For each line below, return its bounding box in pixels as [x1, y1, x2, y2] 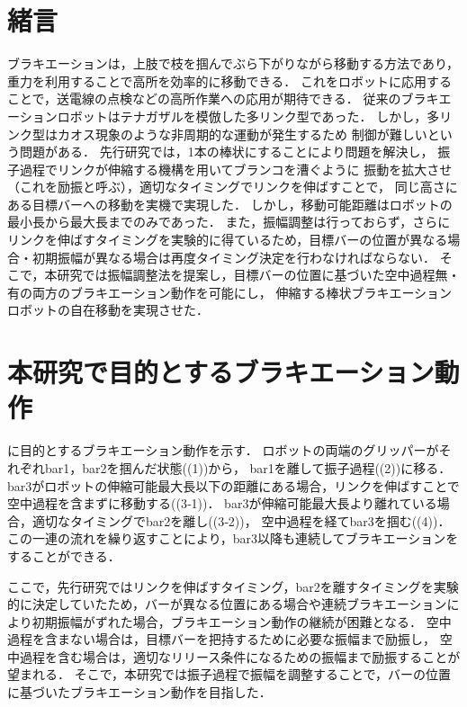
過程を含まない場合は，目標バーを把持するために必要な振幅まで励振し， [7, 630, 436, 649]
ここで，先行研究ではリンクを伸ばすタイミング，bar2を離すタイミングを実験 [7, 577, 459, 595]
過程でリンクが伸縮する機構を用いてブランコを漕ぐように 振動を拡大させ [19, 159, 453, 178]
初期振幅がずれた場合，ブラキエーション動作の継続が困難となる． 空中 [31, 612, 452, 631]
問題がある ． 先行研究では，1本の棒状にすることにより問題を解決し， [19, 142, 434, 161]
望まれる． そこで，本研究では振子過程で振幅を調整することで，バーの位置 [7, 665, 452, 684]
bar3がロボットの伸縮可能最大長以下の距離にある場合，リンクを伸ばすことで [7, 476, 460, 495]
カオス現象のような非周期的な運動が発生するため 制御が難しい [57, 124, 427, 143]
